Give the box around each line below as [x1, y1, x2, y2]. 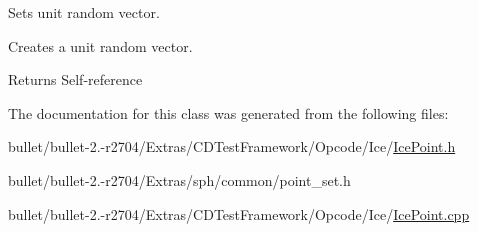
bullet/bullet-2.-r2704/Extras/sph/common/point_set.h [8, 169, 351, 190]
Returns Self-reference [8, 69, 143, 90]
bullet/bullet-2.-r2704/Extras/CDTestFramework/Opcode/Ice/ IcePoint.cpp [8, 203, 470, 224]
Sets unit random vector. [8, 2, 160, 22]
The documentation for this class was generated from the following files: [8, 102, 449, 123]
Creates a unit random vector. [8, 35, 193, 56]
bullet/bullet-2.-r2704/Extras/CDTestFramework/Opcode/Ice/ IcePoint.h [8, 136, 456, 157]
